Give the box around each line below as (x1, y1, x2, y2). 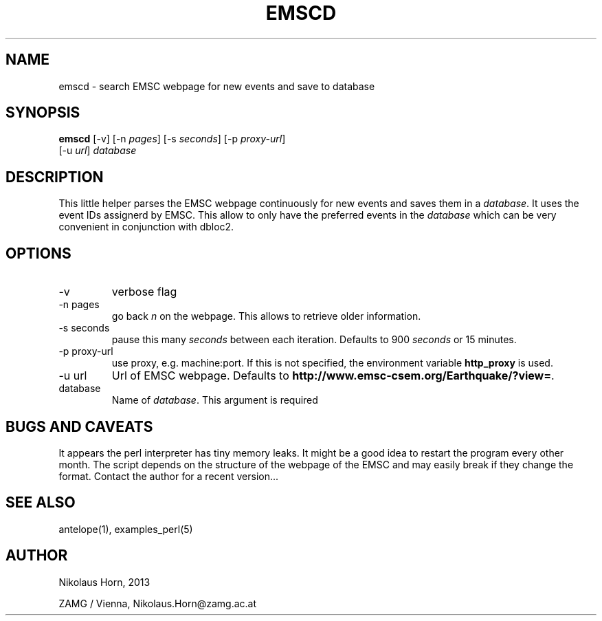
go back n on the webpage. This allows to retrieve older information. (111, 310, 421, 323)
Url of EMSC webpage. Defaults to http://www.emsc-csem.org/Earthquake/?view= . (111, 369, 555, 383)
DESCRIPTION (5, 168, 104, 186)
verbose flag (111, 285, 177, 299)
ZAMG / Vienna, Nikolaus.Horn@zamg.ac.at (58, 597, 256, 609)
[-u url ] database (58, 144, 137, 157)
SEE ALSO (5, 494, 76, 512)
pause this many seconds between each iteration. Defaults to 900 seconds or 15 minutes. (111, 334, 517, 346)
